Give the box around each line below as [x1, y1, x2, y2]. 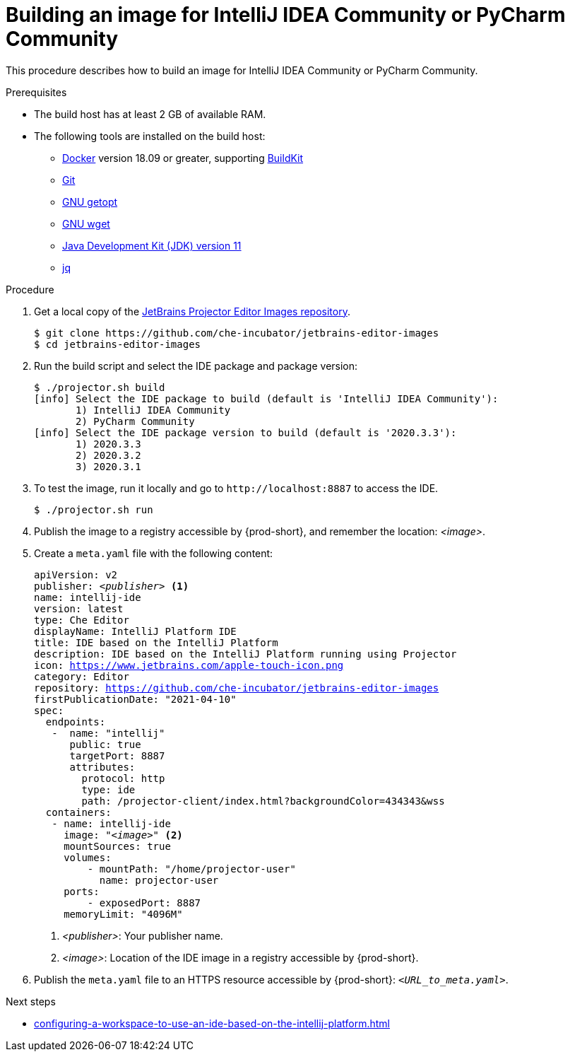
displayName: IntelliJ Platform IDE [34, 625, 237, 637]
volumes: [64, 851, 112, 863]
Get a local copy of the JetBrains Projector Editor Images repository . [34, 305, 350, 317]
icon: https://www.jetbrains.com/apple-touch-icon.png [34, 659, 344, 671]
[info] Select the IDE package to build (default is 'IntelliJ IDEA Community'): [34, 392, 499, 404]
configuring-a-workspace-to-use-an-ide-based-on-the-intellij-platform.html [34, 1017, 391, 1029]
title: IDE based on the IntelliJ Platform [34, 636, 278, 648]
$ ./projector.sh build [34, 381, 165, 393]
